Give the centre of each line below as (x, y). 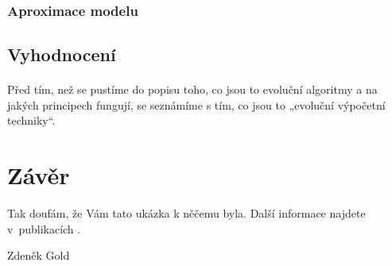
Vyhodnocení (62, 54)
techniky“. (31, 120)
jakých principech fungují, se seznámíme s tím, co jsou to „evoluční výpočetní (196, 104)
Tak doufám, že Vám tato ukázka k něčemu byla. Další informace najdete (186, 213)
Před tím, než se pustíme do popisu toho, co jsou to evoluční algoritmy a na (192, 89)
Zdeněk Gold (39, 255)
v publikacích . (44, 228)
